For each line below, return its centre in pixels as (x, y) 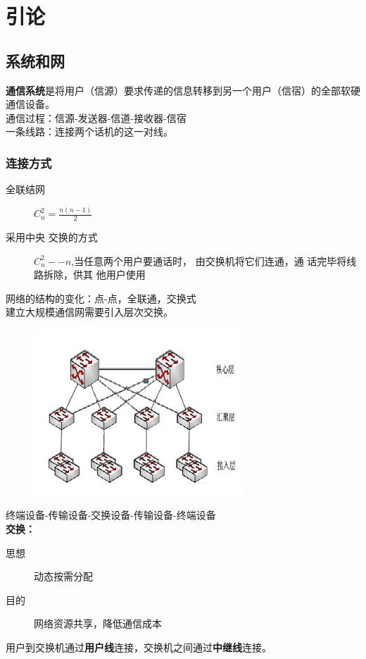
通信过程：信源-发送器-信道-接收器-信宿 (96, 117)
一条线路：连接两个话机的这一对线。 (89, 131)
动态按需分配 (63, 576)
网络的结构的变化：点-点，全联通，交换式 (101, 298)
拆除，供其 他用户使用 (94, 275)
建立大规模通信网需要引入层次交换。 (89, 312)
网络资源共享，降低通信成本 (98, 623)
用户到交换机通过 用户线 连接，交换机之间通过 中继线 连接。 (139, 647)
